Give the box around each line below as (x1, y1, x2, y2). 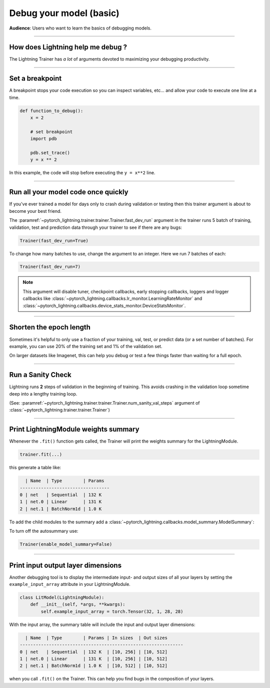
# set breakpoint (30, 129, 73, 135)
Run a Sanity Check (9, 371, 72, 379)
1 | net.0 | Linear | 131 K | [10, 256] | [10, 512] (19, 656, 167, 661)
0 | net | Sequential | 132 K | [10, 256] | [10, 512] (19, 649, 167, 654)
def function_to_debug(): (19, 108, 83, 114)
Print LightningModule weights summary (9, 425, 139, 434)
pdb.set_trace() (30, 150, 70, 156)
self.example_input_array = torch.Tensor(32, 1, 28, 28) (40, 608, 183, 614)
